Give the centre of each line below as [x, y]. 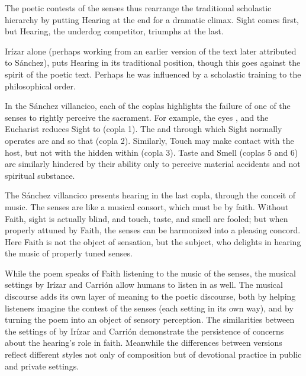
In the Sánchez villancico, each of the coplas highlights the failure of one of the [148, 106]
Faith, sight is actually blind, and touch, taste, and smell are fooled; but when [146, 218]
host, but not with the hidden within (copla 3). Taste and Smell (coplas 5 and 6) [152, 152]
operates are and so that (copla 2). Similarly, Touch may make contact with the [149, 140]
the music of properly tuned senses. [69, 253]
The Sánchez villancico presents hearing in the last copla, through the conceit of [150, 195]
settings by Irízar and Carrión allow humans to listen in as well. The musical [144, 285]
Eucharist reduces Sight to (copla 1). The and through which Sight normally [144, 129]
